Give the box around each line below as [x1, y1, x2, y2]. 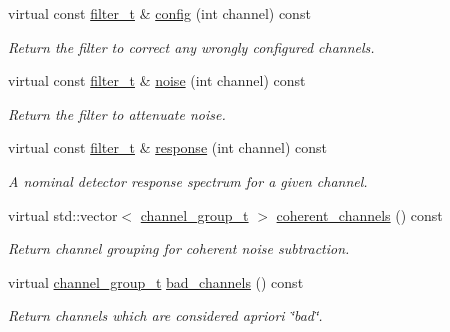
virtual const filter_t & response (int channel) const [8, 137, 327, 158]
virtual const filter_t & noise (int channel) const [8, 70, 306, 91]
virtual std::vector [8, 204, 118, 225]
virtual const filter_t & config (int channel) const [8, 3, 311, 23]
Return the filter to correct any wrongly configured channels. [8, 36, 375, 57]
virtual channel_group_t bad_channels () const [8, 271, 304, 292]
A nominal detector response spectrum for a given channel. [8, 170, 368, 191]
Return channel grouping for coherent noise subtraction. [8, 238, 350, 259]
